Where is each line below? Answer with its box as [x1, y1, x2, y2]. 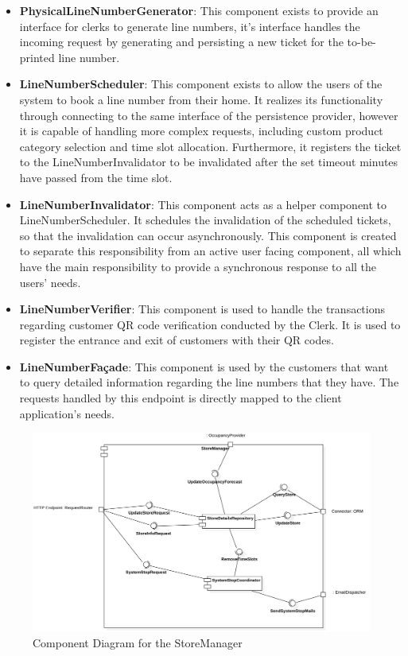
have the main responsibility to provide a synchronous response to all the [19, 258, 377, 274]
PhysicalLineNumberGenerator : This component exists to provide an [19, 2, 379, 18]
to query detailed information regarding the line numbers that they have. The [19, 374, 399, 390]
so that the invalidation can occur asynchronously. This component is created [19, 227, 397, 243]
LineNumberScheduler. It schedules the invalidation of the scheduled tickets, [19, 212, 391, 228]
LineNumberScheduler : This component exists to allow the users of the [19, 76, 383, 92]
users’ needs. [19, 274, 81, 290]
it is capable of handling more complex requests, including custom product [19, 122, 383, 139]
